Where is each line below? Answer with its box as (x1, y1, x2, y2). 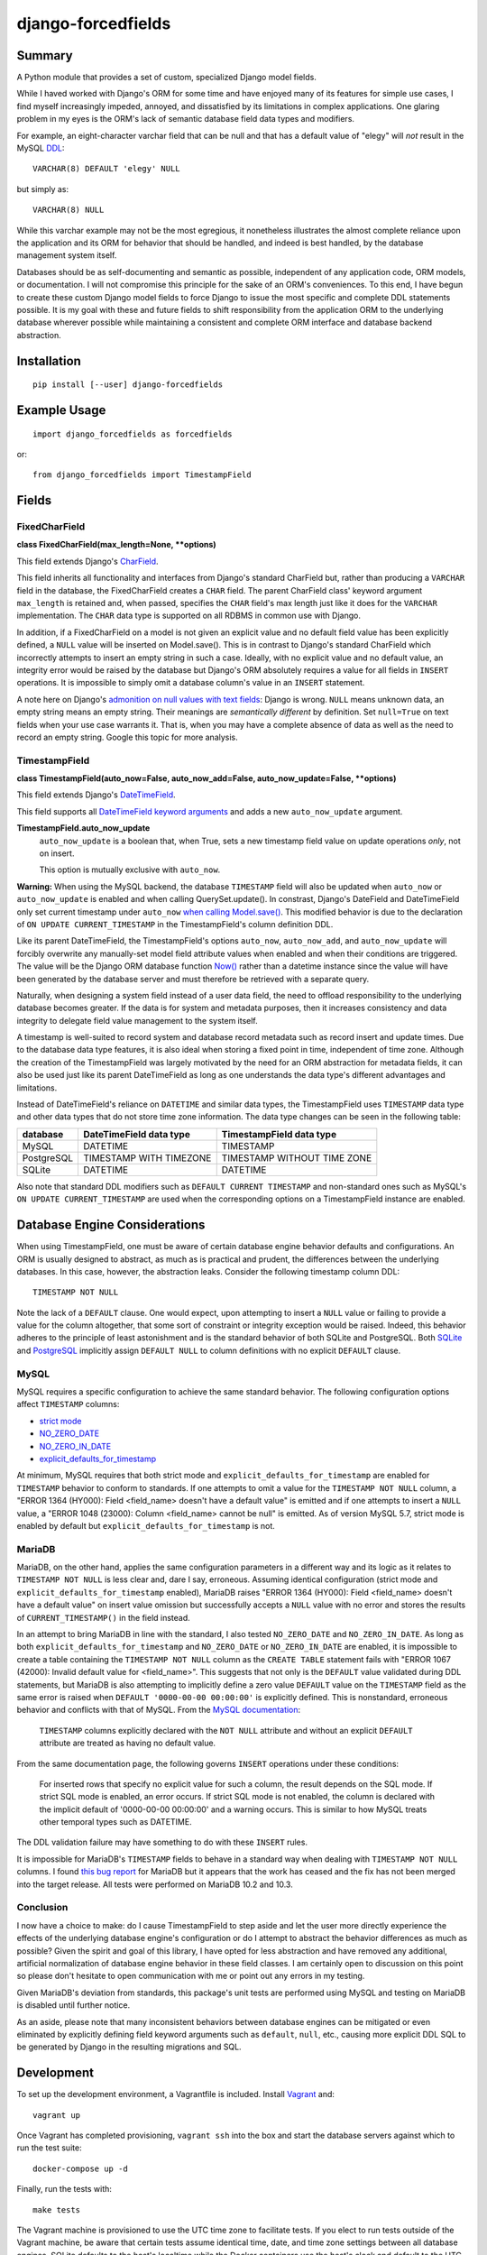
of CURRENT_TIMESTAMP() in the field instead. (16, 1612, 191, 1623)
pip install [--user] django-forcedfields (32, 380, 224, 390)
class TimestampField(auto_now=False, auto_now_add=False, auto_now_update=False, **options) (16, 773, 397, 784)
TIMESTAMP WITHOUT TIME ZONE (221, 1151, 372, 1164)
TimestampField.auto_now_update (16, 823, 151, 833)
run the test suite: (16, 2142, 82, 2153)
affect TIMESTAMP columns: (16, 1399, 120, 1410)
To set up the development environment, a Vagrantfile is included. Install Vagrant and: (16, 2089, 335, 2100)
